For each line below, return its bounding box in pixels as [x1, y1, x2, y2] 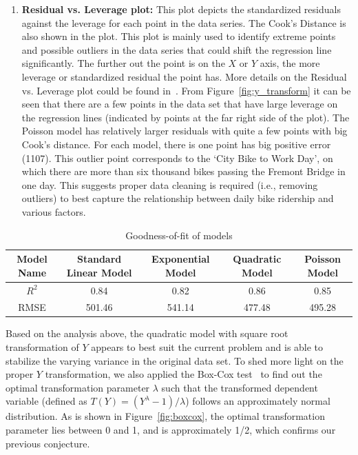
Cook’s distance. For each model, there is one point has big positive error [21, 136, 331, 151]
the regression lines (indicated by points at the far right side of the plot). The [21, 110, 350, 124]
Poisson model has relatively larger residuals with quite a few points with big [21, 123, 348, 138]
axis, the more [260, 56, 320, 70]
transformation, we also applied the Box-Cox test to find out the [45, 367, 322, 381]
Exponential [151, 252, 210, 266]
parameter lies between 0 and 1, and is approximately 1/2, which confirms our [6, 423, 336, 437]
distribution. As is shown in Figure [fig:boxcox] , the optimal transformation [6, 409, 325, 423]
